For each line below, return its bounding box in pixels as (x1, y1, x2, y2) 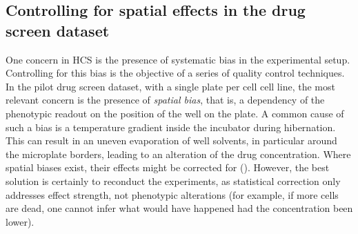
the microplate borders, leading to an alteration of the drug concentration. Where (6, 146, 351, 161)
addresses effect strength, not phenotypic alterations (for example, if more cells (6, 187, 339, 202)
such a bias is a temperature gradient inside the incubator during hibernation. (6, 119, 336, 134)
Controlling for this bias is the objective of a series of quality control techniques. (6, 66, 345, 80)
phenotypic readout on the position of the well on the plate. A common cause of (6, 106, 344, 120)
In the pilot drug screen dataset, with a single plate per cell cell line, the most (6, 79, 335, 93)
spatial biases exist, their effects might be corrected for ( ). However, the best (6, 160, 330, 175)
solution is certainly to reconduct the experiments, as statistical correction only (6, 173, 341, 188)
